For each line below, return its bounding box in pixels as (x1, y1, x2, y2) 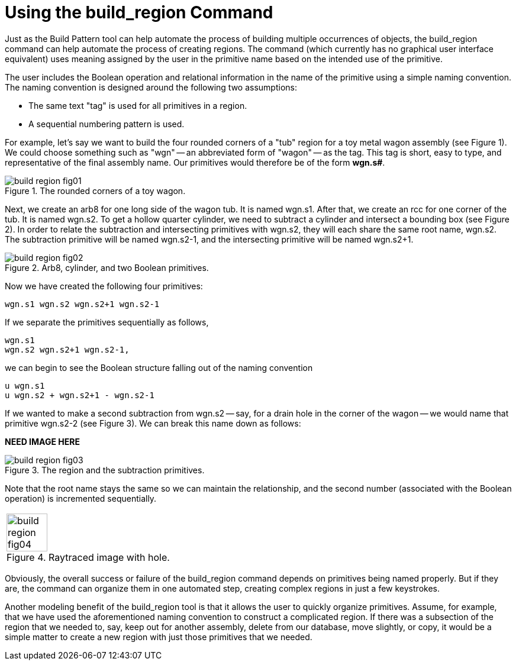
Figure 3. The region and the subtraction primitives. (5, 464, 205, 475)
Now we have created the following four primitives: (5, 280, 203, 291)
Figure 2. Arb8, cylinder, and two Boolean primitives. (5, 262, 209, 273)
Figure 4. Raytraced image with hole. (7, 551, 170, 563)
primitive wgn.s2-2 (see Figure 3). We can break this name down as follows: (5, 418, 301, 428)
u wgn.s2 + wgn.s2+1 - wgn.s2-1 (5, 390, 154, 400)
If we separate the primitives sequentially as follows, (5, 317, 209, 327)
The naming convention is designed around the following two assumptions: (5, 82, 297, 92)
